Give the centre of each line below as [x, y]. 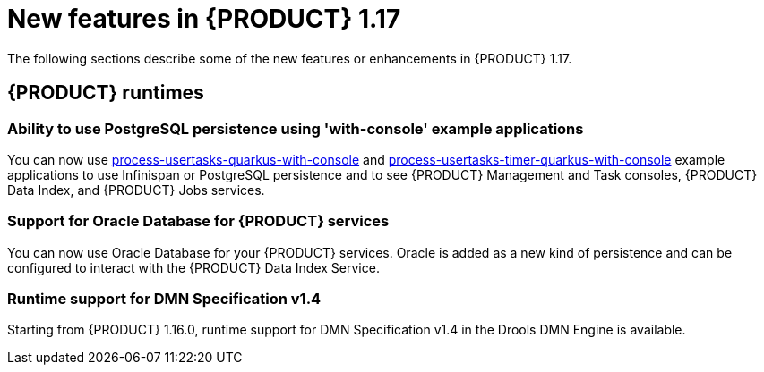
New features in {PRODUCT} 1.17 [204, 19]
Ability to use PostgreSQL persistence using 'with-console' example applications [296, 128]
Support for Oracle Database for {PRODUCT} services [198, 221]
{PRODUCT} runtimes [106, 93]
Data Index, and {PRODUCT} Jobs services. [136, 190]
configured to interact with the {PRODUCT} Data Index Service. [193, 267]
